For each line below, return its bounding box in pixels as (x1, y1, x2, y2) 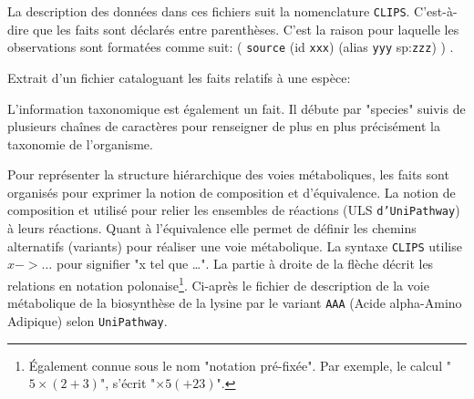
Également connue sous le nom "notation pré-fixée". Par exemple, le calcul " (28, 355, 451, 374)
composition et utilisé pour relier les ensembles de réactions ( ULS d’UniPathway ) (7, 200, 460, 220)
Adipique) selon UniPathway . (7, 311, 168, 330)
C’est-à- (414, 2, 458, 20)
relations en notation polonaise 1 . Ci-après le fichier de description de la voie (7, 272, 429, 294)
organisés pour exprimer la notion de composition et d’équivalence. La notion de (7, 182, 456, 201)
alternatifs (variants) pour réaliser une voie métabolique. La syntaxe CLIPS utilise (7, 236, 462, 255)
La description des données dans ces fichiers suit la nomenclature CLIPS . (7, 2, 410, 20)
